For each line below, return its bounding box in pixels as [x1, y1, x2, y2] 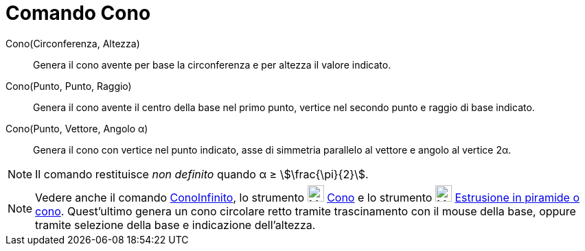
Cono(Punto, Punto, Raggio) [5, 80, 132, 92]
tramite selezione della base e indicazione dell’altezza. [35, 217, 316, 232]
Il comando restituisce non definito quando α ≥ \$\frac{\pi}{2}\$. [35, 167, 369, 181]
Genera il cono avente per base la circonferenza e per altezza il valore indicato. [33, 58, 391, 71]
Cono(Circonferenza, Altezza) [5, 37, 140, 49]
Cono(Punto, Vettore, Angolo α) [5, 122, 148, 134]
